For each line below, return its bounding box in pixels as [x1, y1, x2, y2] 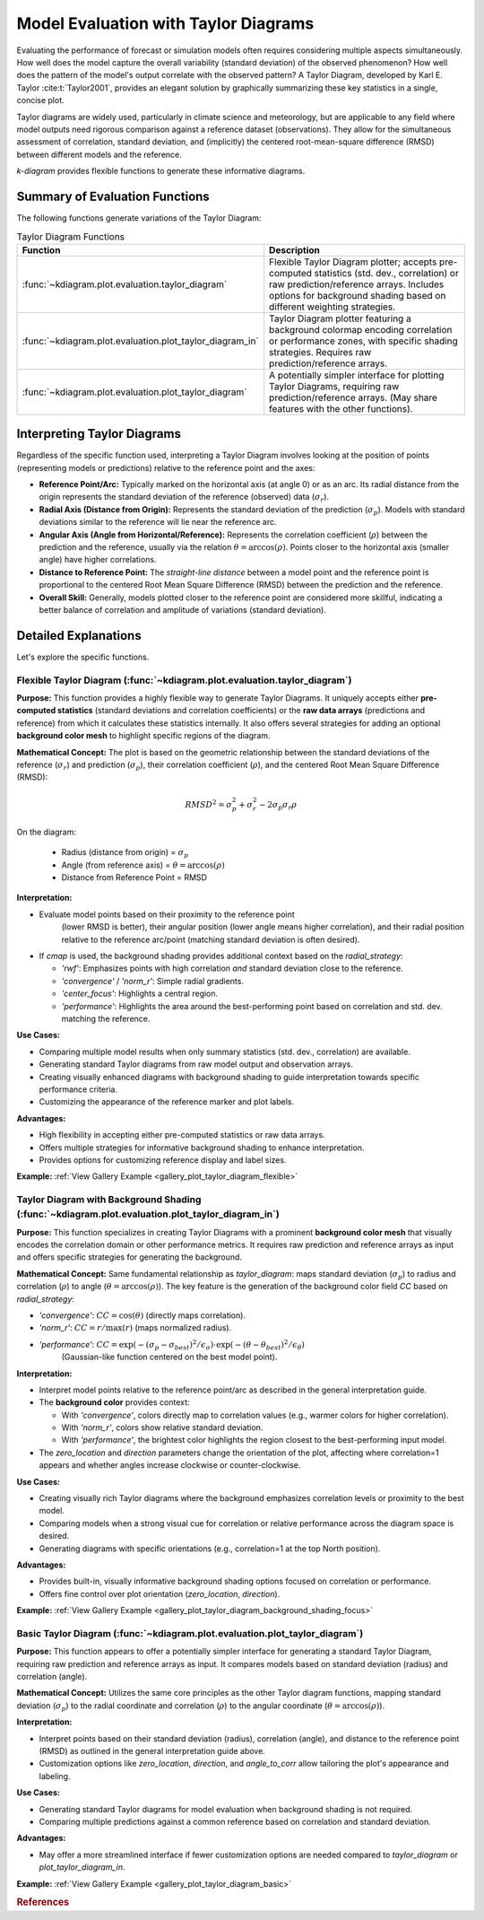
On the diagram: [16, 826, 76, 837]
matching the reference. [61, 1013, 151, 1024]
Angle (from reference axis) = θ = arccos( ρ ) [61, 860, 226, 870]
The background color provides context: [39, 1397, 190, 1408]
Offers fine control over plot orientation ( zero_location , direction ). [39, 1588, 281, 1599]
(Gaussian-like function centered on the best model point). [61, 1351, 278, 1363]
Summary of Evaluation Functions [16, 188, 210, 204]
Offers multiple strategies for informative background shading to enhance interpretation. [39, 1142, 365, 1153]
